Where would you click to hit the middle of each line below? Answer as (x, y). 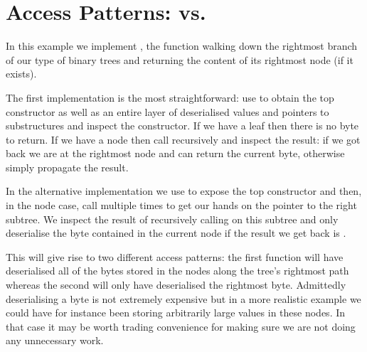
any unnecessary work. (55, 340)
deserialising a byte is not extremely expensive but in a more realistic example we (183, 298)
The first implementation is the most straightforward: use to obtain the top (170, 97)
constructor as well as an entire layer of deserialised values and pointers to (167, 111)
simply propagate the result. (67, 167)
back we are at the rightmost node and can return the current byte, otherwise (175, 153)
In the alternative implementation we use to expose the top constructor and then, (184, 191)
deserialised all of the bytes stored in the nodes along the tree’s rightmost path (177, 271)
